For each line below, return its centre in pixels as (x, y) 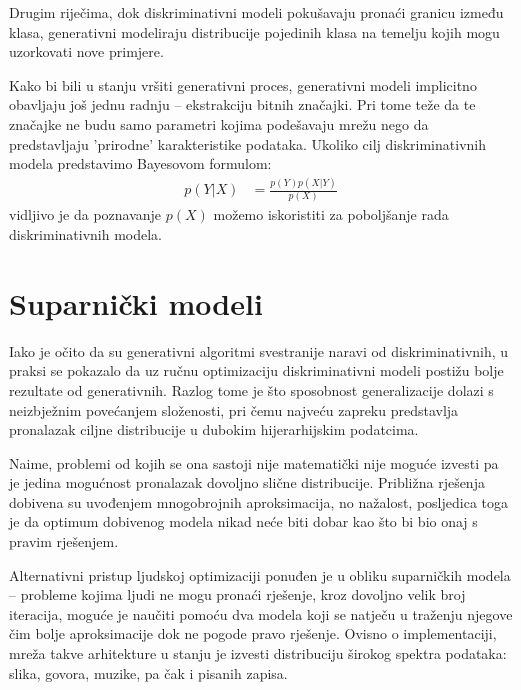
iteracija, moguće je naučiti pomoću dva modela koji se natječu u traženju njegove (261, 613)
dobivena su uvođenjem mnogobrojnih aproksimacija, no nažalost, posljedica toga (258, 501)
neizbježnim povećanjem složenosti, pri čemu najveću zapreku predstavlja (234, 409)
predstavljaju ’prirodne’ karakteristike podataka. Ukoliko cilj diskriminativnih (247, 143)
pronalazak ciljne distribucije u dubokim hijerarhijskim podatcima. (214, 429)
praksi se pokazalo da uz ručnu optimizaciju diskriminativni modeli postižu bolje (256, 370)
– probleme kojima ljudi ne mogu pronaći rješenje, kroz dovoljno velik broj (237, 594)
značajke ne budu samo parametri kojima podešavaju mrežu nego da (219, 123)
